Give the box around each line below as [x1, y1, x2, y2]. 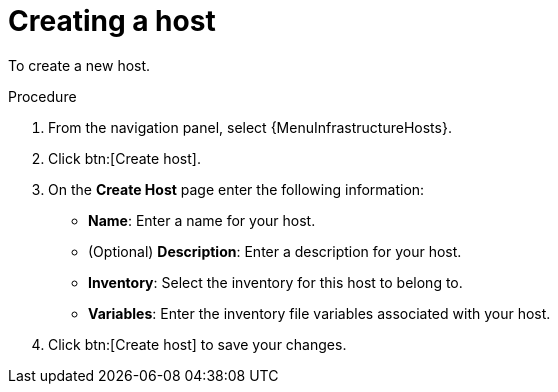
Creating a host [8, 4, 216, 38]
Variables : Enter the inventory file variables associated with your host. [88, 304, 551, 322]
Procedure [8, 87, 77, 105]
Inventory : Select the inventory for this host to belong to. [88, 273, 463, 291]
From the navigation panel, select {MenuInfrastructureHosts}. [48, 118, 452, 136]
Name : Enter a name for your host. [88, 211, 316, 229]
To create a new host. [8, 56, 151, 74]
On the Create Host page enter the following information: [48, 180, 425, 198]
